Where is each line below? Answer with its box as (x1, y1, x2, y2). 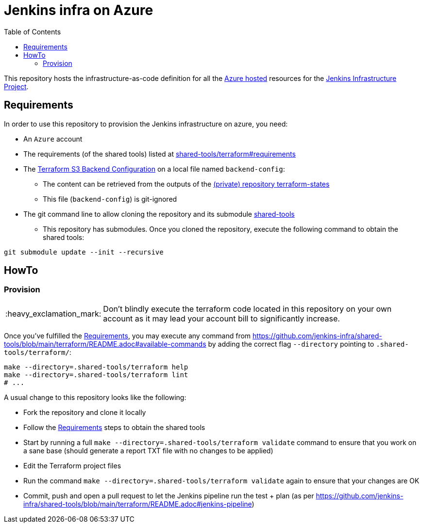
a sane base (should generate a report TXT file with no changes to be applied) (23, 446, 273, 455)
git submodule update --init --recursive (4, 248, 164, 256)
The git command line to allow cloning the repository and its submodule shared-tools (23, 209, 295, 218)
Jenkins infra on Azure (4, 2, 153, 18)
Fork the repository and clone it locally (23, 408, 146, 416)
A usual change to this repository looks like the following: (4, 393, 186, 401)
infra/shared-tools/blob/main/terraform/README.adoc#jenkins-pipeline (23, 499, 252, 508)
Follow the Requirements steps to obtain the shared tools (23, 423, 205, 431)
